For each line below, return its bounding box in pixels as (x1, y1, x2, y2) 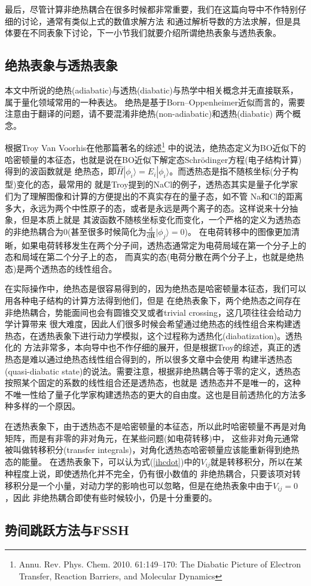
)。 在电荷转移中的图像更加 (184, 225, 291, 237)
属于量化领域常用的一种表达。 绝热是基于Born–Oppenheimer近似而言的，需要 (5, 95, 305, 108)
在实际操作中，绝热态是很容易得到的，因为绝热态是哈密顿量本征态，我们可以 (5, 282, 306, 295)
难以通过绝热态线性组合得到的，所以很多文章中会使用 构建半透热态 (29, 352, 292, 365)
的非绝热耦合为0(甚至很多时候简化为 (5, 225, 147, 237)
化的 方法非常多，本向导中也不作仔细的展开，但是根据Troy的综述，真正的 (5, 341, 293, 354)
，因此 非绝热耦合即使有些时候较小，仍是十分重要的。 (5, 491, 217, 504)
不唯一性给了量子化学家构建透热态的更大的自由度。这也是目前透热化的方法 (5, 388, 298, 400)
